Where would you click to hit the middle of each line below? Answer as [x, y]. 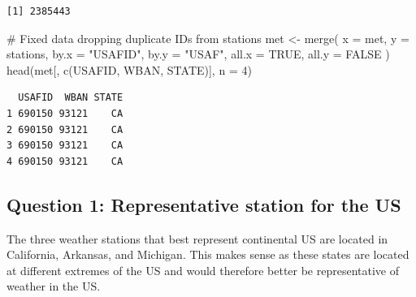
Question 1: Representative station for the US [204, 204]
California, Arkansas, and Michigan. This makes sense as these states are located [208, 254]
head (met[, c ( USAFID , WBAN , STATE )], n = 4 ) [129, 69]
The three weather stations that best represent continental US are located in [197, 238]
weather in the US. [54, 286]
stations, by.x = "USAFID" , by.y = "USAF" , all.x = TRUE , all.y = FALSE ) [198, 54]
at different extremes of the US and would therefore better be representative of [203, 270]
